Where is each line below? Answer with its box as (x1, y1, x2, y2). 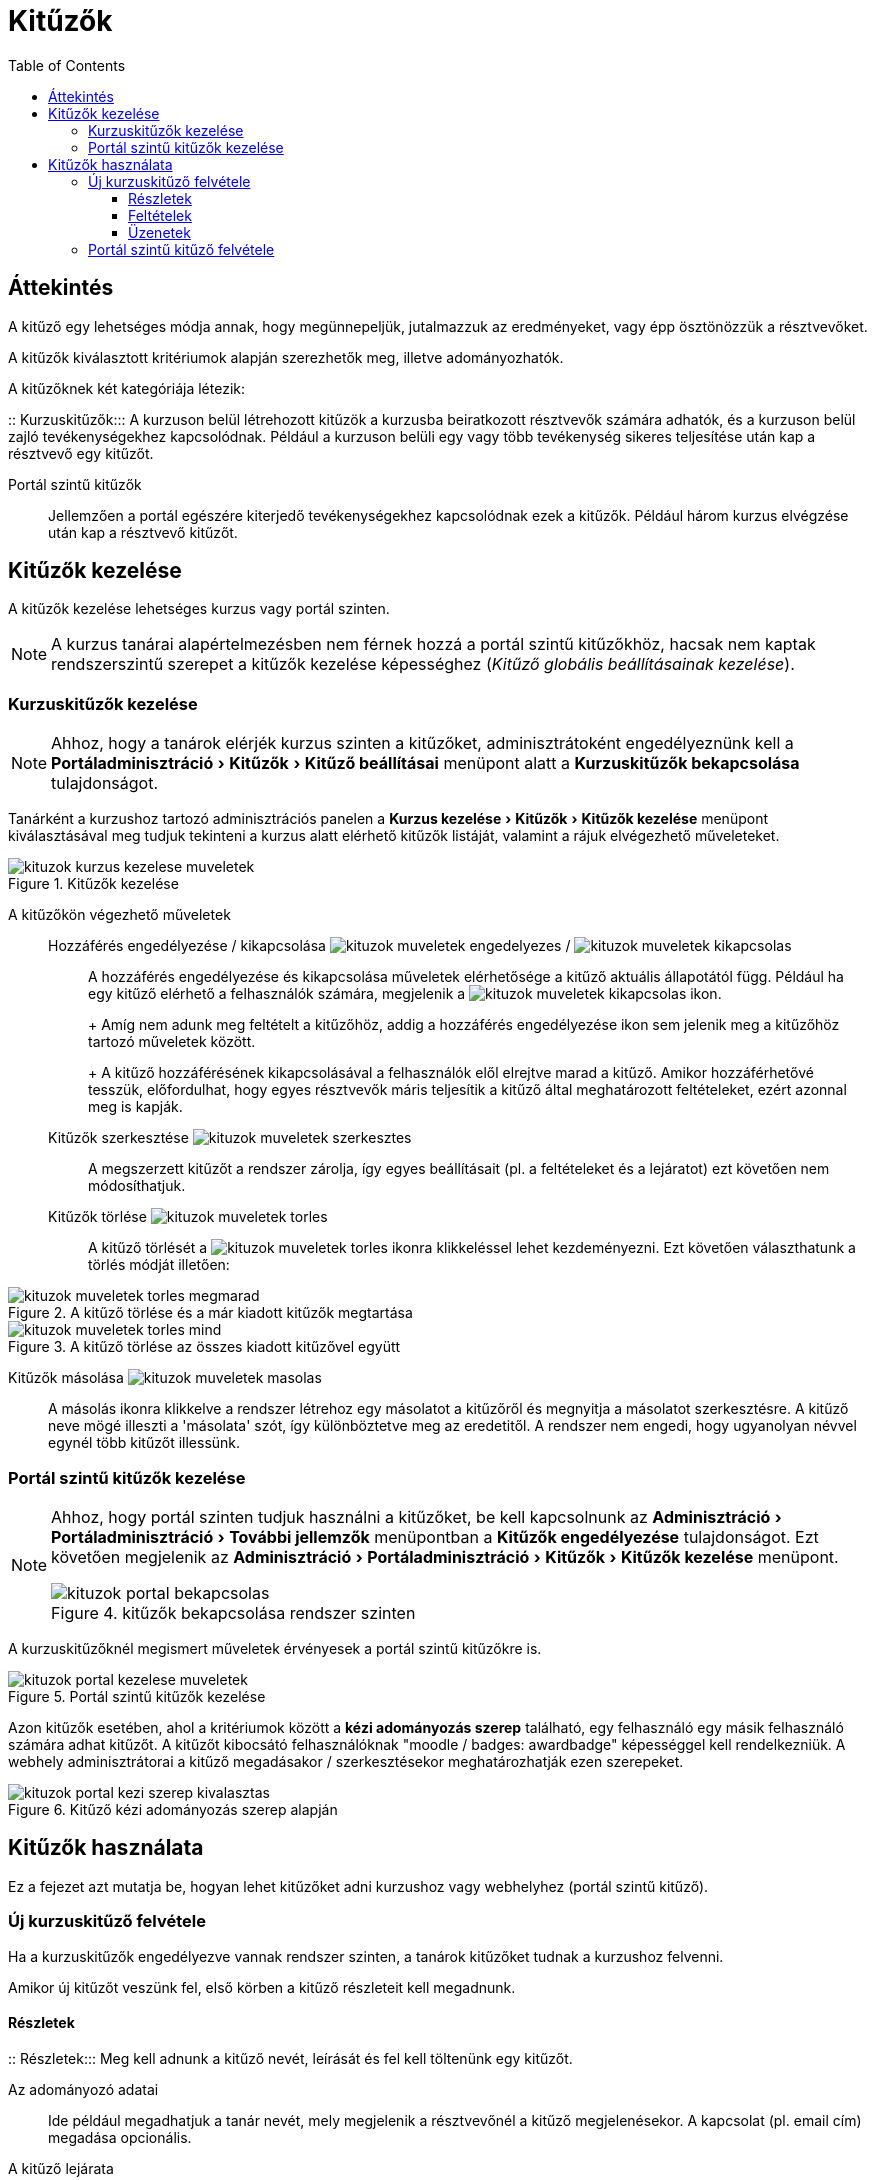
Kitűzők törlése (48, 1208, 147, 1226)
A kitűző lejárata (8, 2159, 114, 2177)
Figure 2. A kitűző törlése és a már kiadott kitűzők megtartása (8, 1304, 413, 1322)
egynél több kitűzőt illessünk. (48, 1434, 241, 1452)
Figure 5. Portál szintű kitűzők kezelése (8, 1687, 266, 1705)
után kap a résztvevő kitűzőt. (48, 523, 238, 541)
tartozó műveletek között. (88, 1033, 256, 1051)
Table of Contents (8, 56, 126, 74)
